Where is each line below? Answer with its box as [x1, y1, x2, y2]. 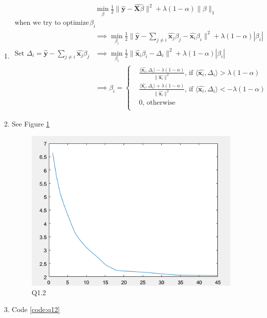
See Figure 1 [11, 118, 50, 128]
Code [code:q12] [11, 304, 60, 314]
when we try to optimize [14, 19, 89, 27]
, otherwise [142, 99, 176, 106]
